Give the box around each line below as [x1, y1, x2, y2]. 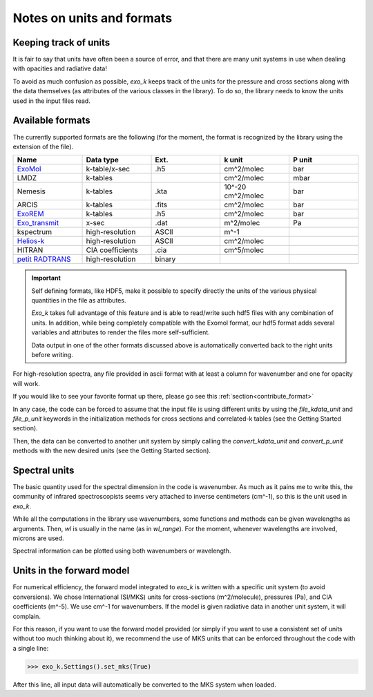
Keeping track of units [12, 37, 111, 48]
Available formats [12, 115, 90, 126]
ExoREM [17, 209, 44, 219]
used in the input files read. [12, 97, 91, 105]
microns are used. [12, 534, 65, 542]
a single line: [12, 644, 49, 652]
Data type [86, 155, 119, 165]
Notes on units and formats [12, 10, 173, 26]
